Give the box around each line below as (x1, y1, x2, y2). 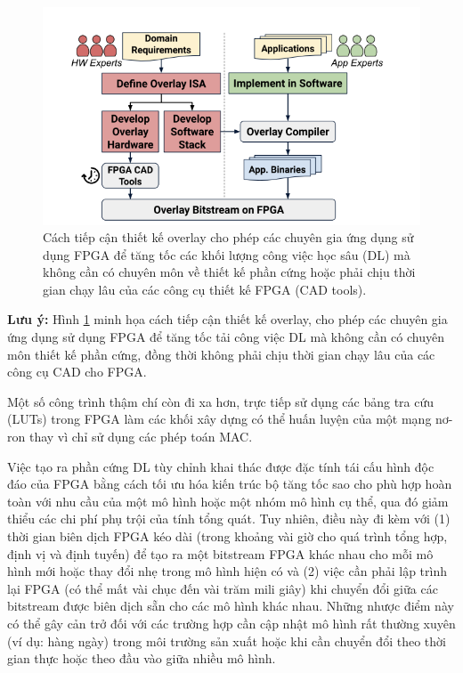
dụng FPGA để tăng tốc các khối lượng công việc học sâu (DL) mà (43, 245, 410, 264)
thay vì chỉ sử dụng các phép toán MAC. (28, 427, 253, 446)
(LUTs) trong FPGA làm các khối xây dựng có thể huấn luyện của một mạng (7, 409, 432, 428)
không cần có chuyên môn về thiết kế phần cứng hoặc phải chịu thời (43, 263, 416, 281)
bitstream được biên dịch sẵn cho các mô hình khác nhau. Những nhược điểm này (7, 596, 454, 615)
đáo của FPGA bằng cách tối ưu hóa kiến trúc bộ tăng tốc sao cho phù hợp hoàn (7, 474, 452, 493)
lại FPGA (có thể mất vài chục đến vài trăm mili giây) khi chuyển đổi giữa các (7, 579, 438, 597)
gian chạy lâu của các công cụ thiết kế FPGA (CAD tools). (43, 280, 367, 298)
